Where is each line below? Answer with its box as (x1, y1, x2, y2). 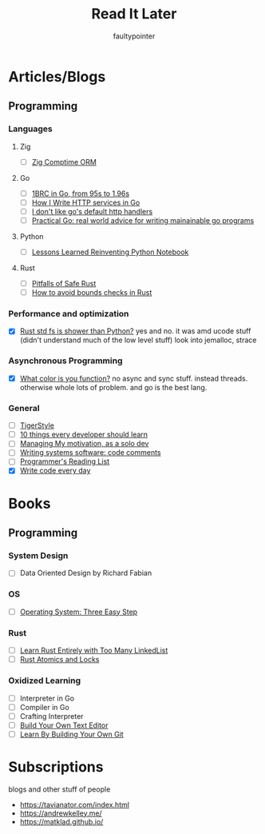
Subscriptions (8, 758, 104, 776)
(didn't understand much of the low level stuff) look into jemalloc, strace (19, 335, 257, 345)
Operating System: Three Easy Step (19, 607, 138, 617)
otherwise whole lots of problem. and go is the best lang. (19, 382, 208, 392)
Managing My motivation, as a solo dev (19, 439, 149, 449)
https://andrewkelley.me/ (19, 808, 102, 818)
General (8, 402, 40, 413)
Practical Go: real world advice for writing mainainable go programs (31, 215, 255, 225)
